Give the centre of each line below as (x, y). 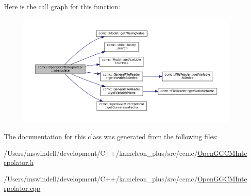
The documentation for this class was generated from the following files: (111, 136)
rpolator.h (19, 162)
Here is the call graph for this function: (62, 6)
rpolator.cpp (22, 188)
